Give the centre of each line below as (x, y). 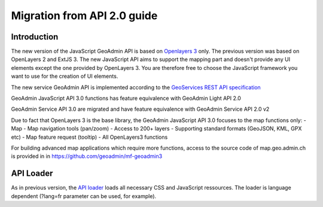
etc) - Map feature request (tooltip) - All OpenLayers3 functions (89, 137)
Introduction (35, 37)
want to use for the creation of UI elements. (65, 76)
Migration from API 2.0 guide (84, 16)
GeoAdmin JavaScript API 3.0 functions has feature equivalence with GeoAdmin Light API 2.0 (126, 98)
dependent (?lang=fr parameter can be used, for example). (84, 196)
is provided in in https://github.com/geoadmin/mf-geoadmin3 (87, 156)
